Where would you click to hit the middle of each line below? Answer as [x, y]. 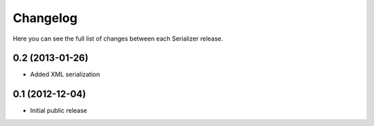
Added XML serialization [65, 74]
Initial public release [59, 111]
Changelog [45, 18]
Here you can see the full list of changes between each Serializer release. [118, 39]
